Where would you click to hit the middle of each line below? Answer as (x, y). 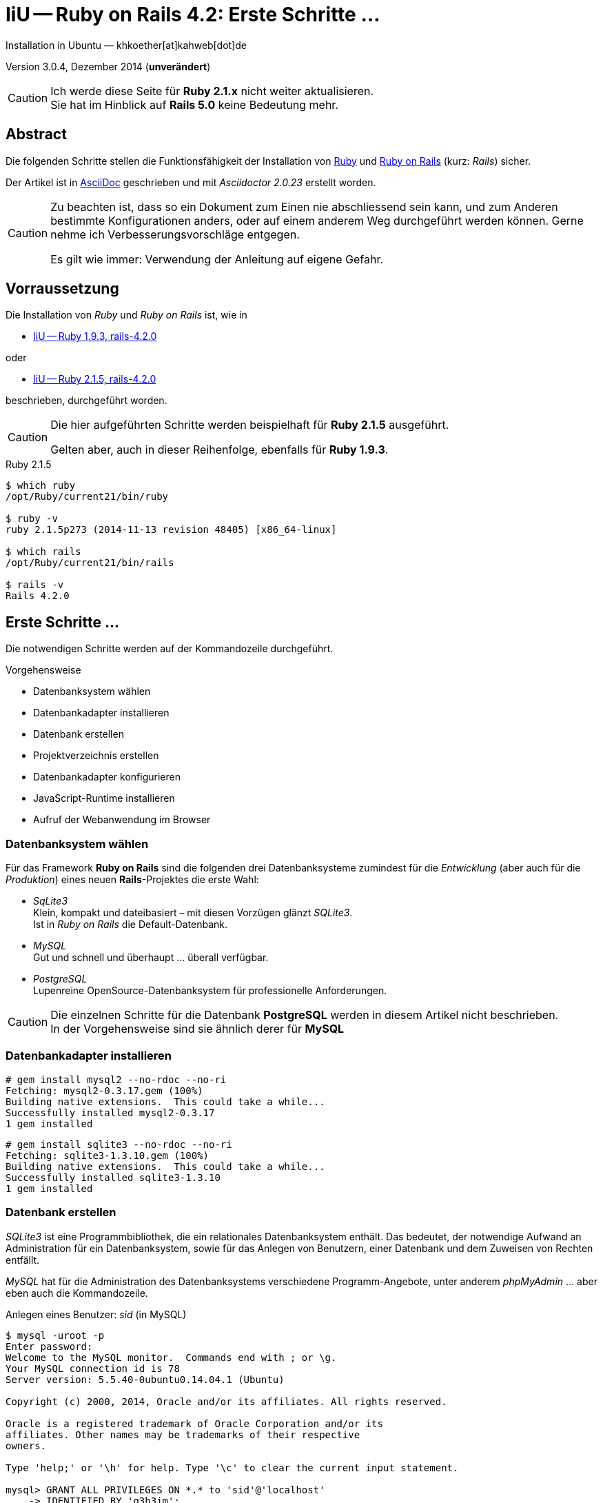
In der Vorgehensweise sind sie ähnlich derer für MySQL (197, 1029)
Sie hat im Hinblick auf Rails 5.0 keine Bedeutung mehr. (194, 104)
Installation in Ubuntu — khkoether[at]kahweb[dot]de (126, 45)
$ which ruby (41, 486)
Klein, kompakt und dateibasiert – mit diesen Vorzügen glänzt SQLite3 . (193, 913)
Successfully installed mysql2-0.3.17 (110, 1112)
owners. (26, 1445)
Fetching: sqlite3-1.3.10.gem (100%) (108, 1155)
